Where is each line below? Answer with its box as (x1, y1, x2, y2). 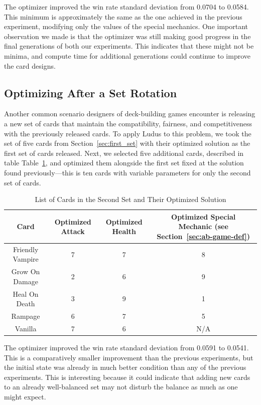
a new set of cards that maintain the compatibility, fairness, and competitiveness (4, 118, 252, 128)
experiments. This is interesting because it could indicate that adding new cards (4, 371, 250, 382)
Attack (61, 226, 85, 237)
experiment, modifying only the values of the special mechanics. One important (4, 21, 248, 32)
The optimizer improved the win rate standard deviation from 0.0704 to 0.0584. (4, 2, 249, 12)
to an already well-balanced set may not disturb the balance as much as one (4, 381, 238, 392)
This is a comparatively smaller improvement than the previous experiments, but (4, 352, 253, 362)
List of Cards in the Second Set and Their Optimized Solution (35, 194, 226, 205)
